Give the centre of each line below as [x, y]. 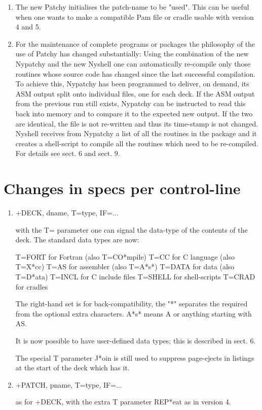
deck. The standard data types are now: [77, 240]
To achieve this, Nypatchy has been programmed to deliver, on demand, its [132, 84]
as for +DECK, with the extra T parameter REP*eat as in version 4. [123, 402]
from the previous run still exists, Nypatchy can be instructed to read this [130, 103]
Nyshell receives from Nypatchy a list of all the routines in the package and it [136, 133]
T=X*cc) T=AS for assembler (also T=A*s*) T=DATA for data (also [125, 266]
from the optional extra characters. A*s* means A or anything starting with [134, 313]
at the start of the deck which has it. [72, 368]
